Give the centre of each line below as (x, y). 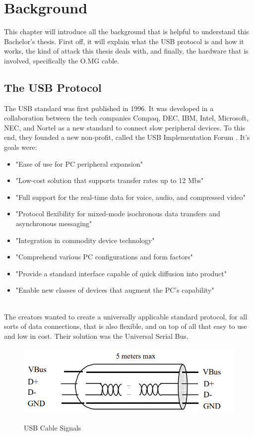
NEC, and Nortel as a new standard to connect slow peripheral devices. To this (125, 127)
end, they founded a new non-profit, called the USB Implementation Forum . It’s (127, 137)
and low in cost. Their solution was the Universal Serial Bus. (96, 336)
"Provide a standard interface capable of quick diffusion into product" (121, 273)
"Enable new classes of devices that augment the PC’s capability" (115, 290)
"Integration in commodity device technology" (85, 240)
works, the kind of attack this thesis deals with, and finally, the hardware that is (126, 51)
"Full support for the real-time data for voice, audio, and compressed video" (130, 197)
